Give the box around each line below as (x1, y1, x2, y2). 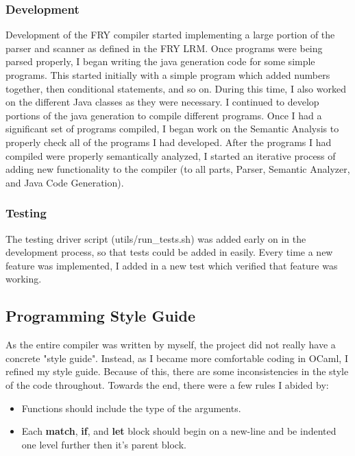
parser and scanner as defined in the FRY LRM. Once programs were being (5, 40, 323, 55)
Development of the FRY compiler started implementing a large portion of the (5, 27, 335, 42)
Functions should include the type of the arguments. (21, 400, 241, 415)
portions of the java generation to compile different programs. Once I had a (5, 108, 322, 122)
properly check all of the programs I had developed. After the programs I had (5, 134, 332, 149)
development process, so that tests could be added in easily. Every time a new (5, 245, 333, 259)
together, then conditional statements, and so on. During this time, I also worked (5, 81, 346, 95)
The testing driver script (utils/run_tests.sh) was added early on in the (5, 231, 306, 245)
